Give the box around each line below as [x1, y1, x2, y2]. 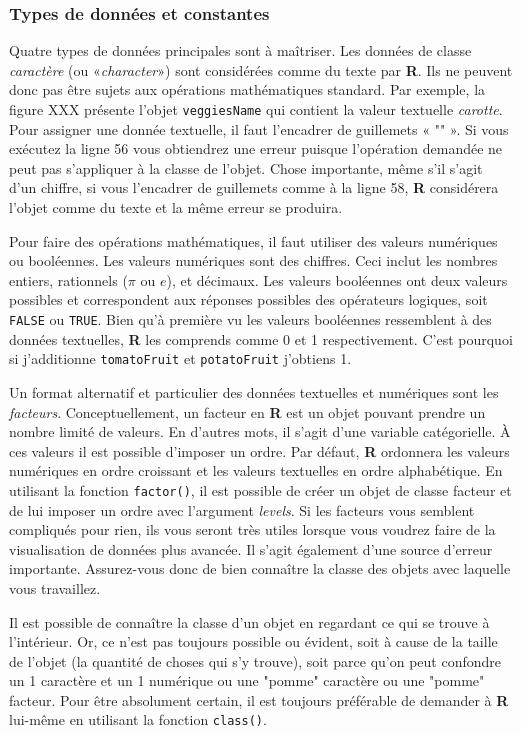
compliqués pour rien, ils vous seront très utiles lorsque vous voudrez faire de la [9, 519, 496, 540]
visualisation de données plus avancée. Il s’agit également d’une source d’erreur [9, 538, 493, 559]
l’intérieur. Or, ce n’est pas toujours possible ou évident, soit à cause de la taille [9, 631, 498, 652]
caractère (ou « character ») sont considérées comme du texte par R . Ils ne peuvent [9, 59, 513, 80]
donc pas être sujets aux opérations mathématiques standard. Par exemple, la [9, 79, 486, 100]
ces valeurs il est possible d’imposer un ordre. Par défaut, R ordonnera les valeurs [9, 440, 510, 461]
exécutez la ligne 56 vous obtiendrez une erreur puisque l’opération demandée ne [9, 138, 503, 159]
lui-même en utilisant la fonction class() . [9, 709, 267, 730]
